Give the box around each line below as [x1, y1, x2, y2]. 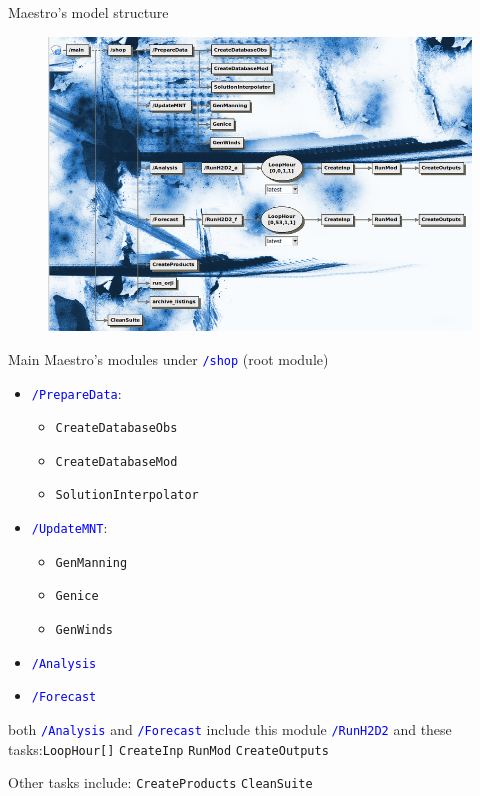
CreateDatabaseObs [55, 421, 178, 436]
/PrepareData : [31, 382, 122, 403]
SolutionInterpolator [55, 488, 199, 503]
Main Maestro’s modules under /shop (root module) [8, 348, 329, 369]
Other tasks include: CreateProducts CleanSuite [8, 772, 313, 793]
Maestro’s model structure [8, 2, 169, 22]
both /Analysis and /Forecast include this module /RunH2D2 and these [8, 719, 452, 740]
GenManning [55, 555, 128, 570]
